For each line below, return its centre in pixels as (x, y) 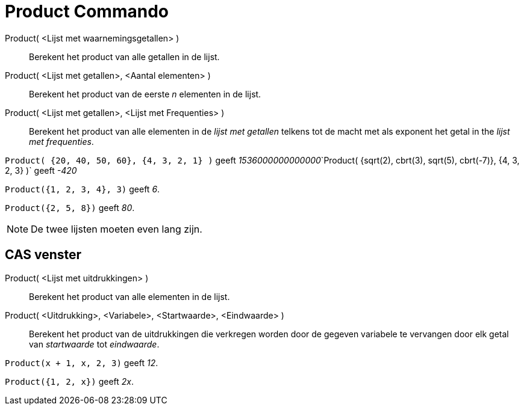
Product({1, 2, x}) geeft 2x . (70, 381)
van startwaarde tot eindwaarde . (94, 344)
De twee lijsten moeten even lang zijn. (117, 229)
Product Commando (87, 11)
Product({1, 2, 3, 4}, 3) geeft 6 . (83, 189)
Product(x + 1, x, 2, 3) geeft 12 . (82, 363)
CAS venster (43, 255)
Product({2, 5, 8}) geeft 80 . (70, 207)
